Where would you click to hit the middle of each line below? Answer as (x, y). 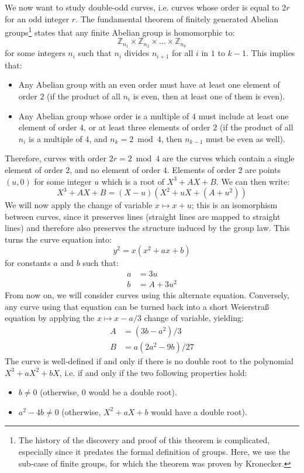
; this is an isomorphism (234, 205)
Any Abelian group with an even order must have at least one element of (149, 84)
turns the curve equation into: (58, 239)
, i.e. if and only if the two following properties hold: (153, 372)
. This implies (271, 53)
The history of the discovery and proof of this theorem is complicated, (144, 440)
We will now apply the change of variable (79, 205)
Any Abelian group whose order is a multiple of (104, 115)
